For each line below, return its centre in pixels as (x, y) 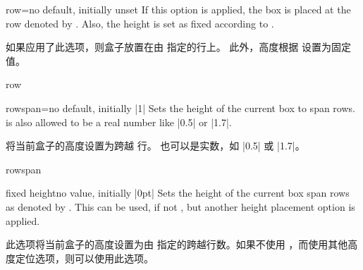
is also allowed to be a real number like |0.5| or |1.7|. (119, 122)
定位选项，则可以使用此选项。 (84, 258)
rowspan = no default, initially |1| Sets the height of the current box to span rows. (180, 108)
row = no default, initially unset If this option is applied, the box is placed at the (178, 9)
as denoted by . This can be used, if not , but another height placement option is (180, 206)
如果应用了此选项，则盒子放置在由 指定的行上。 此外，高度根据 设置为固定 (178, 47)
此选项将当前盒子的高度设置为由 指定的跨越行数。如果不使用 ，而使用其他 (177, 244)
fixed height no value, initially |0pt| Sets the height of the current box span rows (178, 193)
